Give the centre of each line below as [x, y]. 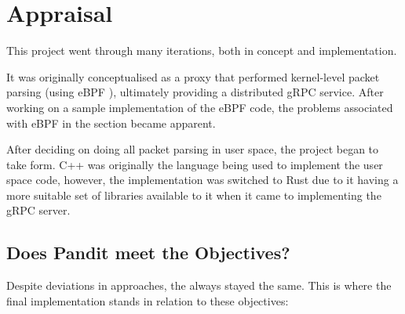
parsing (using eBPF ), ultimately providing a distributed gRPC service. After [195, 92]
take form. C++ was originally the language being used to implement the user [195, 164]
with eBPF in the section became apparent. [111, 123]
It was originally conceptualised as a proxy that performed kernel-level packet [193, 76]
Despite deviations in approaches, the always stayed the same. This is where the [199, 285]
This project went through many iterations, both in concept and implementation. [202, 51]
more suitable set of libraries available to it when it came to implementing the [194, 195]
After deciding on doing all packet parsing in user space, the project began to [193, 149]
